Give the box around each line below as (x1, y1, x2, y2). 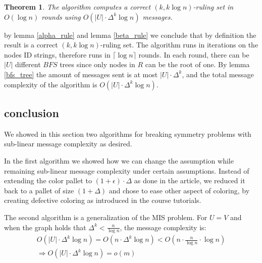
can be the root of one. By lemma (145, 59, 250, 70)
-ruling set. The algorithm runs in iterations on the (100, 39, 258, 50)
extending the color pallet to (4, 175, 92, 186)
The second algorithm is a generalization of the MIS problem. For (4, 212, 207, 222)
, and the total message (182, 69, 254, 79)
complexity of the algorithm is (4, 79, 97, 89)
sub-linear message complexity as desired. (4, 138, 132, 149)
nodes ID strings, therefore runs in (4, 49, 111, 60)
